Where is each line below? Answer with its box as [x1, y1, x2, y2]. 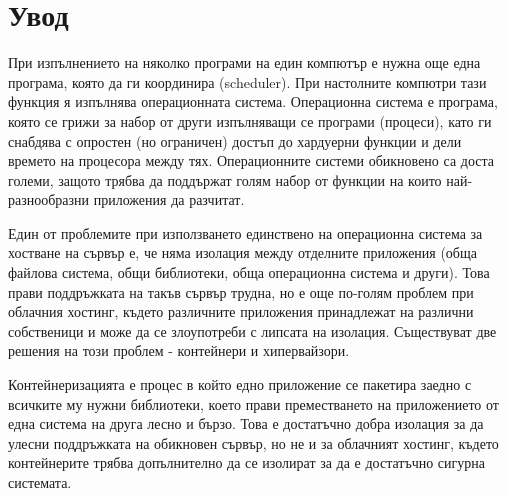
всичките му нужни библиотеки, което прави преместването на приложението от [8, 393, 499, 414]
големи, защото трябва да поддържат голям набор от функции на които [8, 169, 442, 190]
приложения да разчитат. [93, 189, 245, 210]
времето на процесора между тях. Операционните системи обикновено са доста [8, 150, 494, 171]
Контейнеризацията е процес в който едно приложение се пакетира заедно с [8, 374, 472, 395]
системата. [8, 472, 72, 492]
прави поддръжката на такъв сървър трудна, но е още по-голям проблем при [8, 281, 474, 302]
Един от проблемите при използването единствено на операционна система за [8, 222, 483, 243]
